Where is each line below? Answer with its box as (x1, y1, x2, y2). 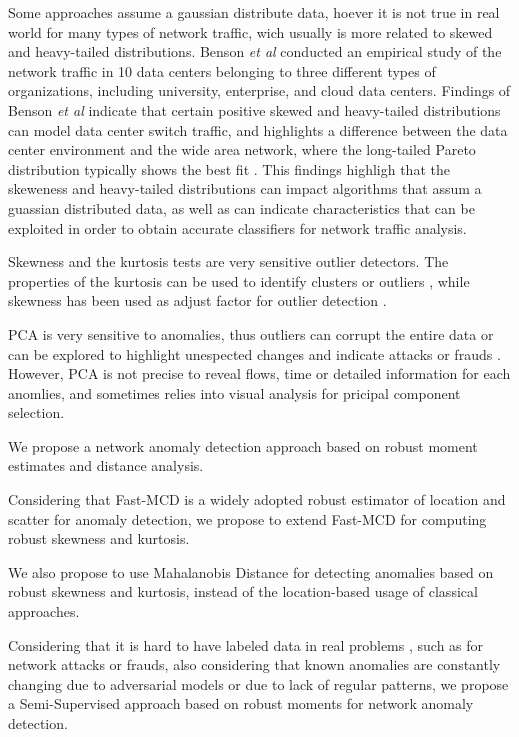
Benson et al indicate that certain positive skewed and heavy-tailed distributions (8, 99, 501, 120)
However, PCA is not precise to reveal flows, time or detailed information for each (8, 363, 511, 384)
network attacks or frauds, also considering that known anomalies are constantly (8, 654, 501, 675)
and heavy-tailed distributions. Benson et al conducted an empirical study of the (8, 41, 502, 62)
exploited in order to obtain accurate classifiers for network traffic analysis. (8, 217, 467, 238)
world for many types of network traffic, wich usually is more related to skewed (8, 21, 493, 42)
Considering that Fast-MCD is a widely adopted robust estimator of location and (8, 489, 506, 510)
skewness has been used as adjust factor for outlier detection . (8, 290, 387, 311)
